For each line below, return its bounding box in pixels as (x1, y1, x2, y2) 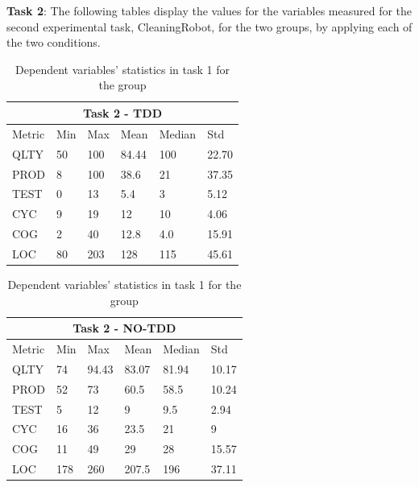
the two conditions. (6, 34, 101, 51)
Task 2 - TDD (83, 104, 162, 121)
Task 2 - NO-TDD (73, 320, 176, 336)
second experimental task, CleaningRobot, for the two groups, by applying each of (6, 18, 413, 35)
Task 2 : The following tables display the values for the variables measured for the (6, 2, 413, 19)
